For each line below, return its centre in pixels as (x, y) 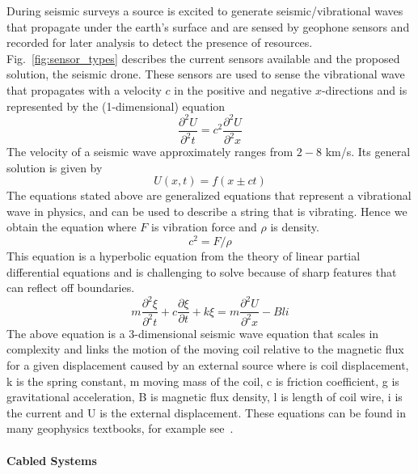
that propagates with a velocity (84, 89)
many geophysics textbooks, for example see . (120, 428)
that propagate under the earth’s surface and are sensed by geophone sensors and (208, 26)
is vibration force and (204, 227)
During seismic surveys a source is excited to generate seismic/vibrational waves (205, 11)
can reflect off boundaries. (71, 288)
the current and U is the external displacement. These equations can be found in (206, 412)
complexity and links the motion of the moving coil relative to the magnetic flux (205, 349)
